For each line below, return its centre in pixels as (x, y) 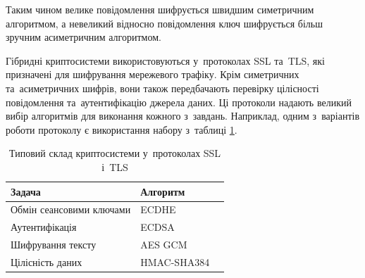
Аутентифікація (44, 227)
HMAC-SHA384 (175, 261)
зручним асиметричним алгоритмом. (83, 37)
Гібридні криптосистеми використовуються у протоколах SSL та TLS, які (165, 60)
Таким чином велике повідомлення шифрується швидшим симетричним (160, 9)
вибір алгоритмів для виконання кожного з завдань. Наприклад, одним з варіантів (183, 116)
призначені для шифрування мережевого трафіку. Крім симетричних (153, 74)
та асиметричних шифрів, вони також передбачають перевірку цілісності (162, 88)
